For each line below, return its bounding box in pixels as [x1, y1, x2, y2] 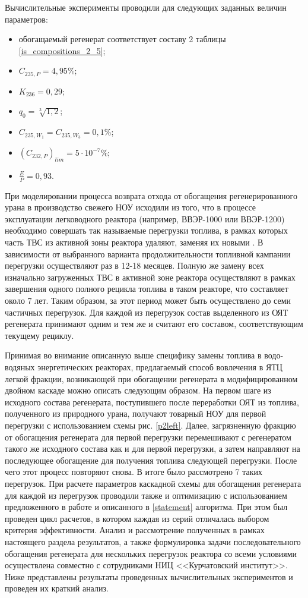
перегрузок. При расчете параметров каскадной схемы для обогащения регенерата [5, 477, 301, 489]
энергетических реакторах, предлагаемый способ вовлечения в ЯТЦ [37, 361, 282, 373]
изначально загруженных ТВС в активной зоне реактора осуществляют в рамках [5, 270, 296, 283]
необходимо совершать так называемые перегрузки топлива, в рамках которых [5, 224, 288, 237]
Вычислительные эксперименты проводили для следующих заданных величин [5, 1, 287, 13]
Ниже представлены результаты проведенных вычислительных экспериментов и [5, 570, 293, 583]
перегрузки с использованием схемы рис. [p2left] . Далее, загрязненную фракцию [5, 418, 296, 431]
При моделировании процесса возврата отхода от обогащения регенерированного [5, 189, 297, 202]
